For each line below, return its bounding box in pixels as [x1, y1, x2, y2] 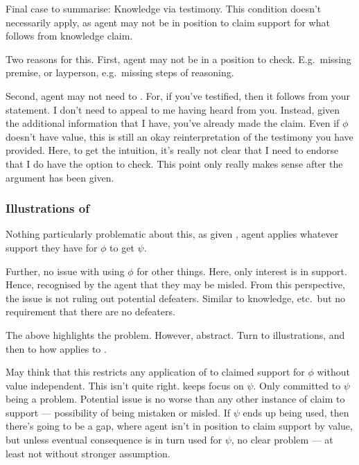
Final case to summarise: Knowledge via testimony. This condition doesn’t [6, 1, 322, 15]
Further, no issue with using [6, 263, 125, 278]
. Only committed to [253, 378, 341, 392]
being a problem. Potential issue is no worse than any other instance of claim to [6, 392, 345, 406]
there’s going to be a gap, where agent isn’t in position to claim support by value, [6, 419, 353, 433]
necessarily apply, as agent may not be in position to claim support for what [6, 15, 330, 29]
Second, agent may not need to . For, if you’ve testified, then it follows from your [6, 88, 351, 103]
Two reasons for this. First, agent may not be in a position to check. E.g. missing [6, 51, 351, 66]
